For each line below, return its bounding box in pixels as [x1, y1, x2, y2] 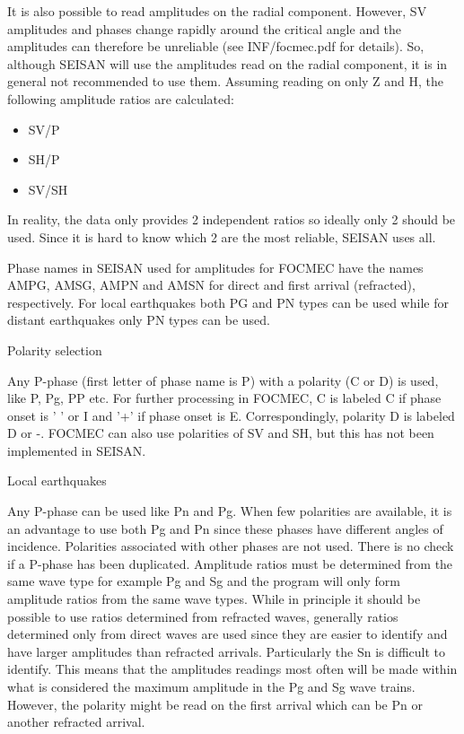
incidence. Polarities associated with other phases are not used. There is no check [7, 537, 454, 555]
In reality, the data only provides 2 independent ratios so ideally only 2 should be [7, 210, 456, 229]
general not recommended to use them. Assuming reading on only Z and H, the [7, 72, 444, 91]
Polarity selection [7, 340, 102, 359]
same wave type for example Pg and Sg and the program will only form [7, 572, 400, 590]
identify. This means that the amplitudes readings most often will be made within [7, 660, 458, 678]
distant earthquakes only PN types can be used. [7, 310, 270, 329]
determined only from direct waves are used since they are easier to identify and [7, 625, 448, 643]
